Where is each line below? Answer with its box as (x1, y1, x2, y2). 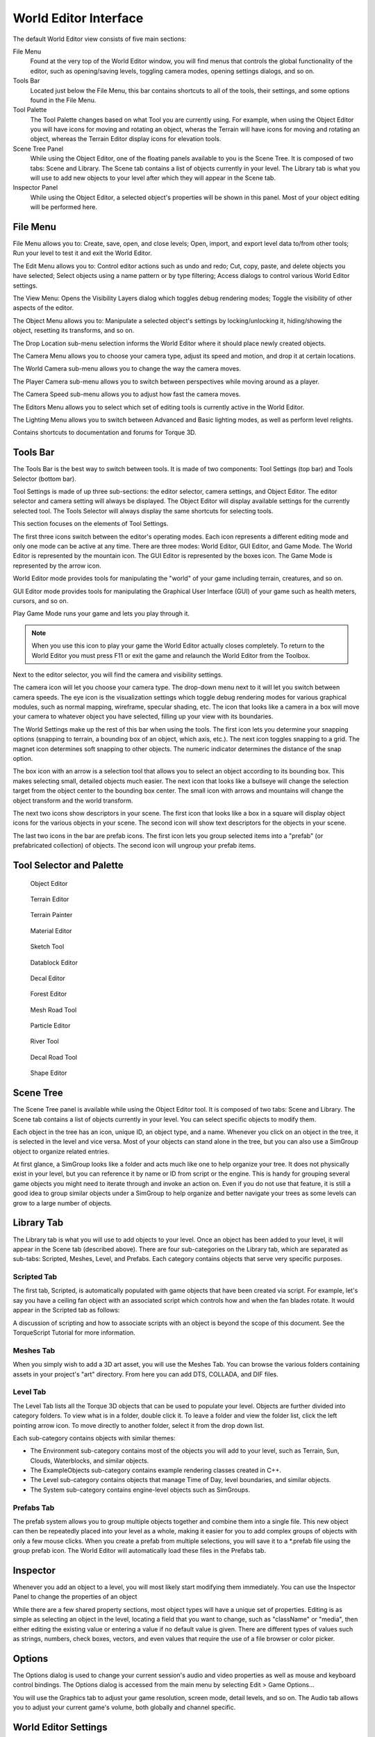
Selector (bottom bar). (12, 475, 76, 483)
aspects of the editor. (12, 304, 74, 312)
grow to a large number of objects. (12, 1199, 112, 1207)
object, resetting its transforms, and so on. (12, 327, 135, 335)
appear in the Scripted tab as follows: (12, 1306, 120, 1315)
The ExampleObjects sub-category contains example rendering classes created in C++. (30, 1466, 281, 1474)
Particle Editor (30, 1021, 71, 1030)
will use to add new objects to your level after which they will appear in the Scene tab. (30, 174, 276, 182)
